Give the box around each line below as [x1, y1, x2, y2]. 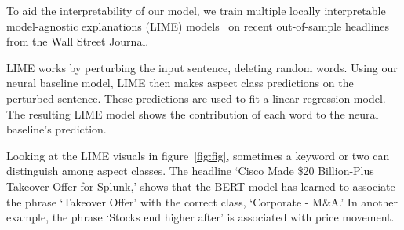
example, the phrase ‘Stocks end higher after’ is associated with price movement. [6, 209, 395, 225]
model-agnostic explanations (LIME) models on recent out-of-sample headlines [6, 17, 390, 34]
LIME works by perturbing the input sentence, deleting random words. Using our [6, 59, 398, 75]
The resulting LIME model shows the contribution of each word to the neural [6, 105, 379, 122]
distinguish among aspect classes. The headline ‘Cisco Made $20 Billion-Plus [6, 162, 374, 179]
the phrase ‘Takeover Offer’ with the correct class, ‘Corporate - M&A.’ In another [6, 193, 399, 210]
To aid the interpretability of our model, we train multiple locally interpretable [6, 2, 386, 18]
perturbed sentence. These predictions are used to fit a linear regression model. [6, 89, 386, 106]
